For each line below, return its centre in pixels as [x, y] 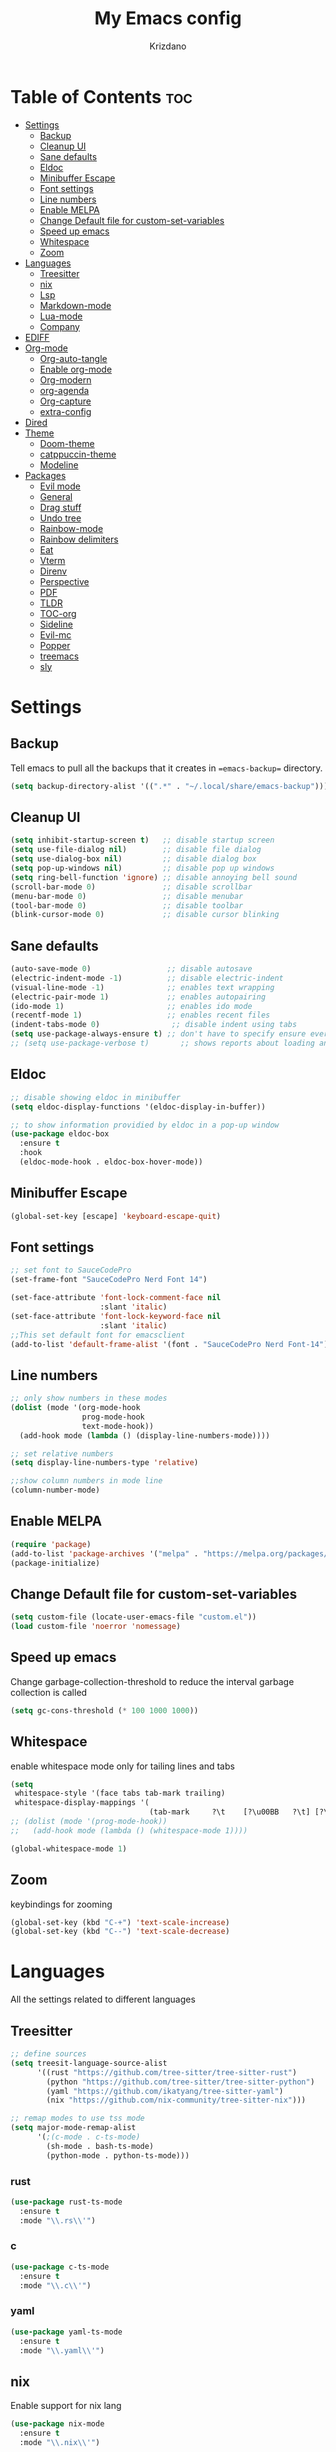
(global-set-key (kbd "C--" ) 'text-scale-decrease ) [120, 1932]
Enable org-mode [76, 369]
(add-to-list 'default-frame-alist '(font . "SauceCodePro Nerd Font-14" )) [171, 1344]
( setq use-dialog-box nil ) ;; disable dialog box [133, 859]
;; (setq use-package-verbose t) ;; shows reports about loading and [171, 1043]
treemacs [59, 656]
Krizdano [168, 46]
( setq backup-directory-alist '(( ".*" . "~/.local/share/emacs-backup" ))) [169, 786]
